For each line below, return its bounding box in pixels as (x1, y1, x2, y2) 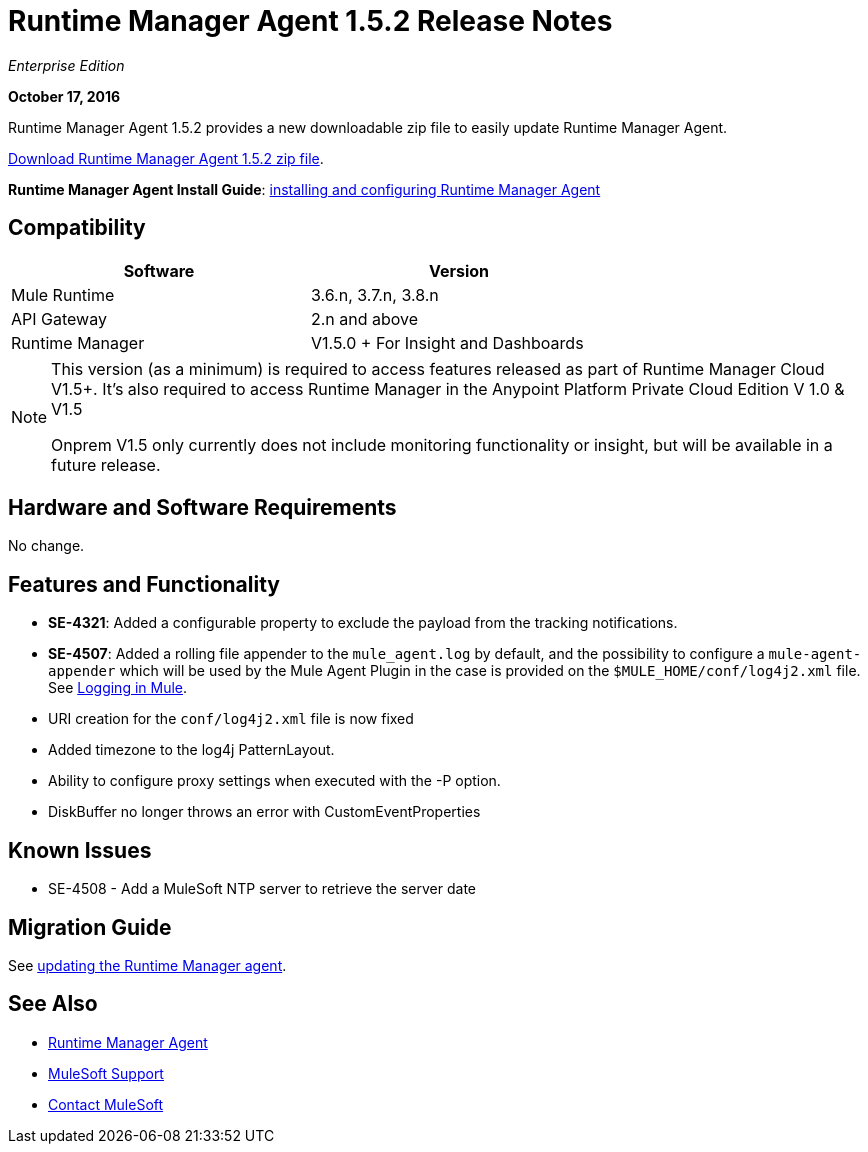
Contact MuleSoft (48, 1095, 164, 1113)
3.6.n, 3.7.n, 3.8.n (311, 284, 439, 305)
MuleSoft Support (48, 1064, 164, 1082)
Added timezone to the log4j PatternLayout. (48, 741, 335, 759)
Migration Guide (8, 914, 172, 940)
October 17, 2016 (8, 87, 121, 105)
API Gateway (11, 308, 107, 329)
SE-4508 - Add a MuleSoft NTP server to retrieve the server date (48, 880, 477, 898)
